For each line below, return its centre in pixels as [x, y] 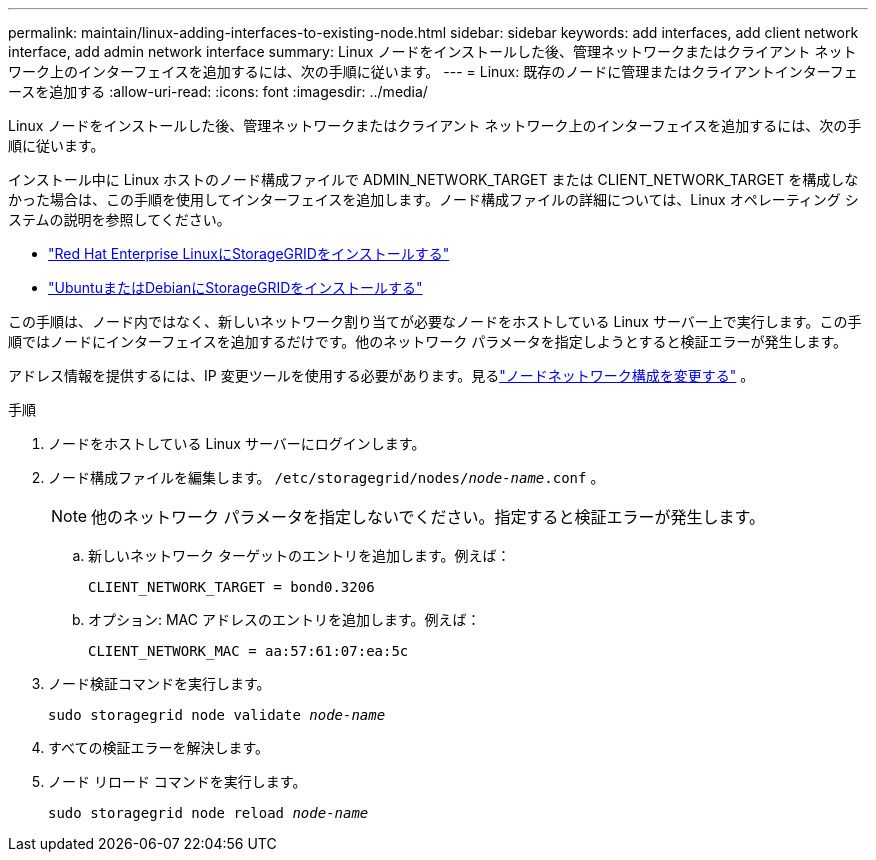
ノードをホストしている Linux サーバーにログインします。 [237, 443]
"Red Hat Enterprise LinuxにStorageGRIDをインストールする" [249, 253]
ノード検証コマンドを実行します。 [159, 683]
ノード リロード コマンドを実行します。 [177, 781]
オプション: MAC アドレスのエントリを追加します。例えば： [284, 619]
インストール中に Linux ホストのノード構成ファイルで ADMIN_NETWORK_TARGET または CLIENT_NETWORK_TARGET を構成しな [433, 179]
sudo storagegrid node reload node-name [208, 813]
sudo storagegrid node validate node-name [217, 715]
